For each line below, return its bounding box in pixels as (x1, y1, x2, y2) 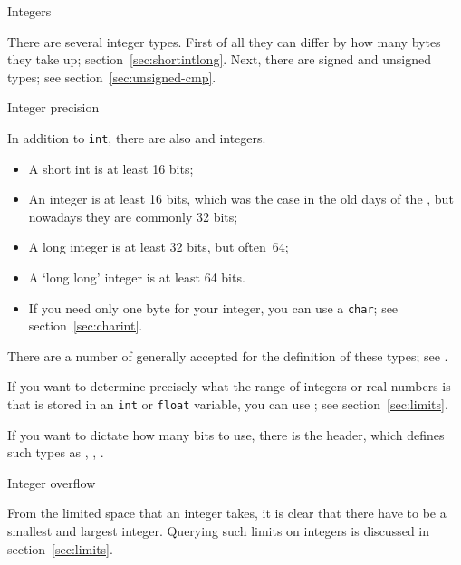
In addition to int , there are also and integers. (7, 128, 266, 147)
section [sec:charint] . (28, 316, 143, 335)
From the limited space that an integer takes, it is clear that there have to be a (7, 503, 447, 522)
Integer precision (7, 98, 100, 117)
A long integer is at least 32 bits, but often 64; (28, 237, 289, 256)
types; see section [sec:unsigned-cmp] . (7, 67, 216, 86)
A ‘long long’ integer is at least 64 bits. (28, 268, 245, 286)
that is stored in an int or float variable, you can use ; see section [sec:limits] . (7, 395, 448, 414)
